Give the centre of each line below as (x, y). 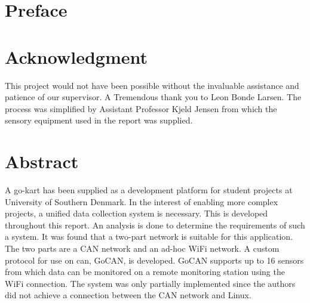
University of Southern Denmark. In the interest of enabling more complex (142, 201)
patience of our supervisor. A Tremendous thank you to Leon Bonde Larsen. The (153, 97)
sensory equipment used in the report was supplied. (99, 120)
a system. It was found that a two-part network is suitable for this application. (149, 236)
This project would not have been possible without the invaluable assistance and (152, 85)
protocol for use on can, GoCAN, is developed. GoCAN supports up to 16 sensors (154, 260)
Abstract (42, 161)
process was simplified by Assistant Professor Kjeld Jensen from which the (141, 108)
